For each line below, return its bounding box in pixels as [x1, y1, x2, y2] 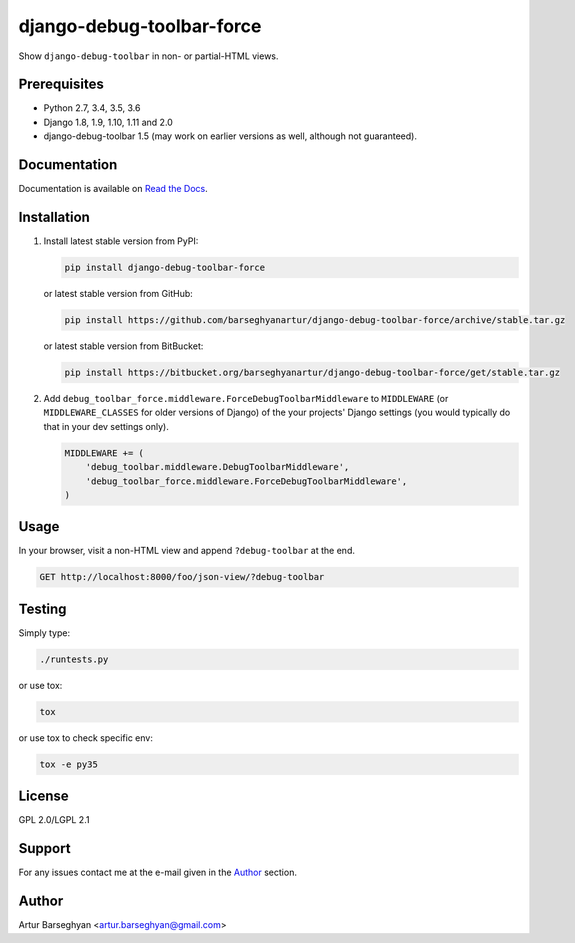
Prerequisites [18, 76, 104, 93]
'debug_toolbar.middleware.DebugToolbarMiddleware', [85, 461, 350, 473]
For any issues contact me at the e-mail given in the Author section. [18, 866, 297, 879]
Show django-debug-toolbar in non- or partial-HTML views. [18, 50, 279, 62]
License [18, 788, 69, 805]
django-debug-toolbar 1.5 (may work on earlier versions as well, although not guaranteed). [43, 130, 417, 142]
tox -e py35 [39, 758, 99, 770]
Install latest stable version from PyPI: [43, 235, 199, 247]
